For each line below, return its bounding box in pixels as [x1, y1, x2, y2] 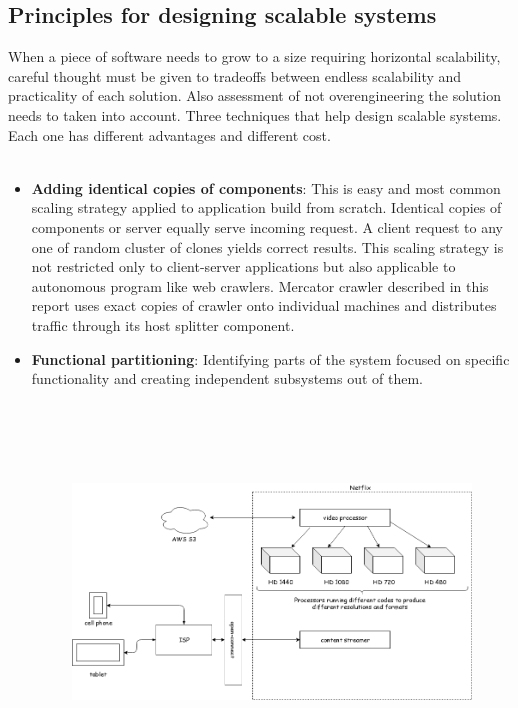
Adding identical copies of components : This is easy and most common [31, 177, 501, 198]
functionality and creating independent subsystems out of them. [31, 368, 424, 389]
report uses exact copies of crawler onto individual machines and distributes [31, 295, 497, 316]
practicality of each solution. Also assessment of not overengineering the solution [8, 85, 501, 106]
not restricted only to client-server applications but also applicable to [31, 256, 456, 277]
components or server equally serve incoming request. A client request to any [31, 216, 503, 237]
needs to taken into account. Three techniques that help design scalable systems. [8, 104, 502, 125]
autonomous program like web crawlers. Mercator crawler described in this [31, 275, 489, 296]
